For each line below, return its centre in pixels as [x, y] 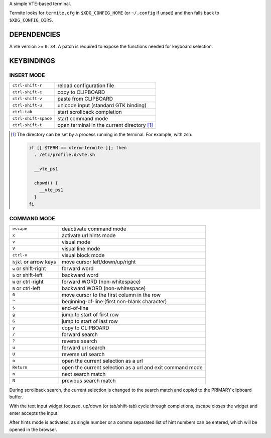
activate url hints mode [89, 235]
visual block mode [83, 255]
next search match [84, 374]
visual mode [76, 242]
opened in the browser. [33, 429]
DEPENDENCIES [35, 34]
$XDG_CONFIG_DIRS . [31, 20]
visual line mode [81, 248]
